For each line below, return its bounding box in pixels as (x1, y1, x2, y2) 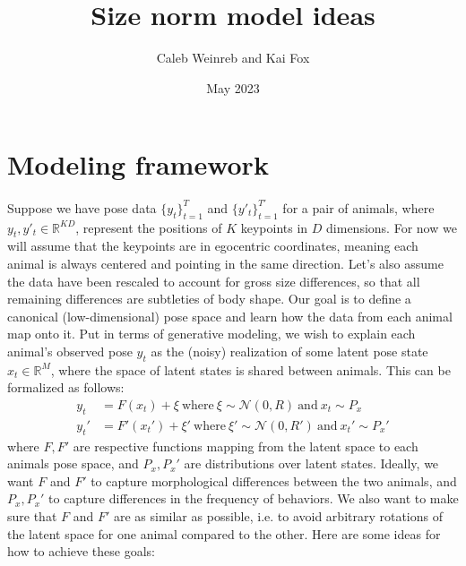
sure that (7, 506, 57, 525)
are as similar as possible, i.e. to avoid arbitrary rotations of (113, 506, 444, 525)
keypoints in (240, 218, 308, 236)
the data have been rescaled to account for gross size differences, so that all (7, 271, 420, 290)
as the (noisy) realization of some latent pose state (151, 341, 428, 360)
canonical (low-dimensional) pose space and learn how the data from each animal (7, 306, 453, 325)
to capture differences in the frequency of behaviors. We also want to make (48, 489, 459, 508)
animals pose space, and (7, 454, 139, 473)
